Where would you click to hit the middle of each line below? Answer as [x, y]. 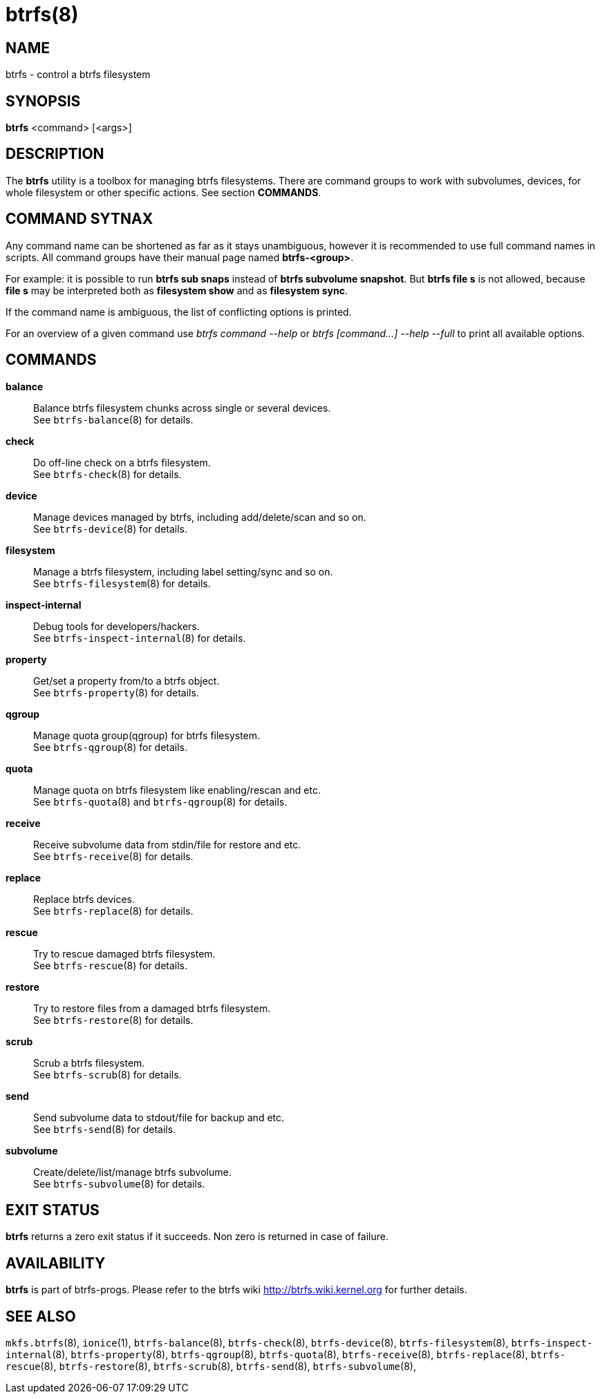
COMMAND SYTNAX [79, 219]
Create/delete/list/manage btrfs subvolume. [132, 1172]
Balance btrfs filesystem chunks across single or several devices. [182, 408]
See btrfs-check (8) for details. [107, 474]
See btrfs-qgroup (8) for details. [111, 747]
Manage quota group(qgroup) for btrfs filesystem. [147, 735]
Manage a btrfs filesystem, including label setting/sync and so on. [183, 571]
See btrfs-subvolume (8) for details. [119, 1183]
